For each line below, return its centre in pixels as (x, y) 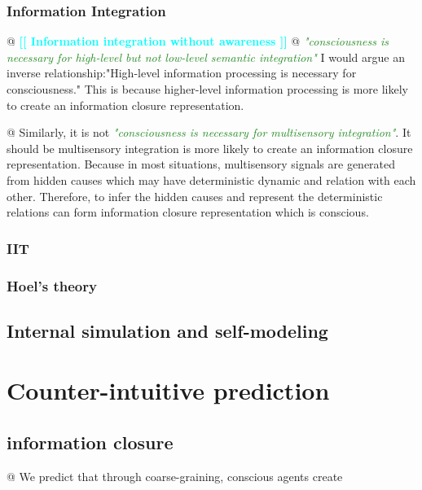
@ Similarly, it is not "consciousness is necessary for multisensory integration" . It (209, 132)
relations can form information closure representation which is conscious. (188, 212)
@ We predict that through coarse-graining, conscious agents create (175, 476)
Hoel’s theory (52, 285)
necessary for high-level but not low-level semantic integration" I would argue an (206, 57)
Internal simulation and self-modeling (167, 330)
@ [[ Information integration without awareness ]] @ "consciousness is (198, 41)
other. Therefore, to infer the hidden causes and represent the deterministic (195, 196)
